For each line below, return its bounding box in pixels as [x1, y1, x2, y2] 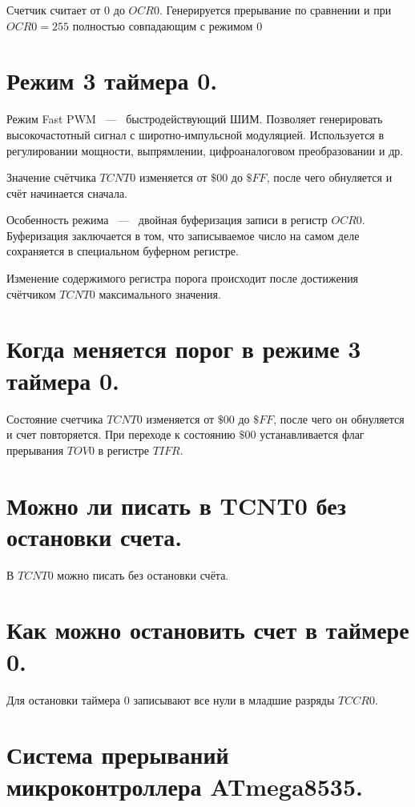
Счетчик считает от [6, 2, 101, 18]
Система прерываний [6, 738, 229, 771]
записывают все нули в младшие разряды [133, 691, 335, 708]
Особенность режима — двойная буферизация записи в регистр [6, 211, 328, 228]
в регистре [98, 441, 149, 458]
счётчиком [6, 285, 56, 302]
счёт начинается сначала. [6, 184, 128, 201]
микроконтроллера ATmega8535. [6, 769, 363, 802]
